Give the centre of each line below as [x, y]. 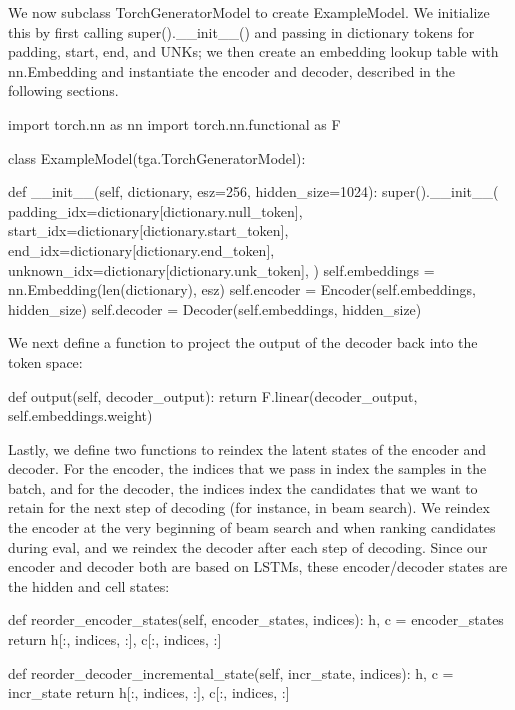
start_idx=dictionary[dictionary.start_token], [148, 230]
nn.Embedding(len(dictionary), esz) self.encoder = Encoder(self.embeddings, [242, 289]
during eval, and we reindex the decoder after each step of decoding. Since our [248, 546]
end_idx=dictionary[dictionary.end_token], [141, 249]
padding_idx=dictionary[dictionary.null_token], [155, 210]
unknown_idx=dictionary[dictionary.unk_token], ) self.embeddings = [221, 269]
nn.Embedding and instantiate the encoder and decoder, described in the [231, 70]
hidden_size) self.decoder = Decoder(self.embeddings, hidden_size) [215, 308]
